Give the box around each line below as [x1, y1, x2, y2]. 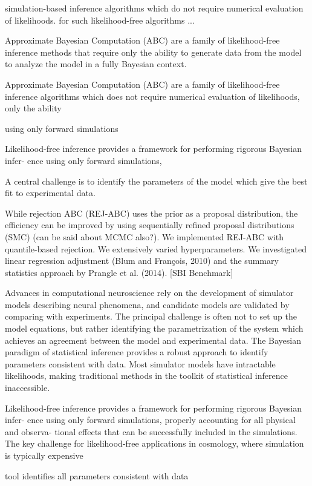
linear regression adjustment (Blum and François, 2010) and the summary [5, 254, 279, 267]
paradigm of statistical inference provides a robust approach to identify [5, 346, 268, 358]
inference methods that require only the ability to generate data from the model [5, 45, 302, 58]
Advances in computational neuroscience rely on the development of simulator [5, 286, 294, 299]
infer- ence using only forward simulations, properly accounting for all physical [5, 413, 296, 426]
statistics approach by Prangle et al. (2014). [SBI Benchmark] [5, 266, 233, 278]
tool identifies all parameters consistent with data [5, 469, 189, 482]
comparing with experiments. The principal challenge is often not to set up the [5, 310, 297, 323]
